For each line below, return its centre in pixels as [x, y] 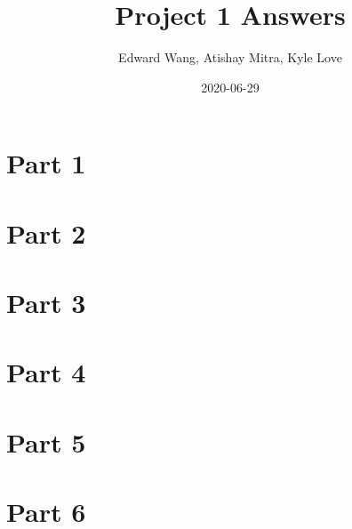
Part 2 [46, 232]
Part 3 [46, 303]
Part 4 [46, 372]
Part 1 [46, 163]
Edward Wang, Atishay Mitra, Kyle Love [230, 57]
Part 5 [46, 441]
